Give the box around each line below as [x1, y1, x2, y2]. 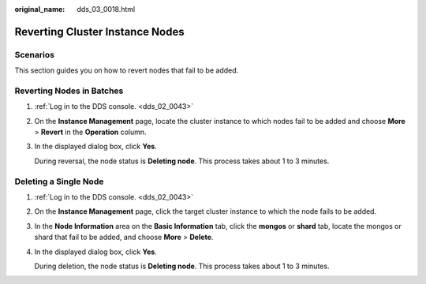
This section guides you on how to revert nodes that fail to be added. [14, 65, 239, 75]
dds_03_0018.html [77, 5, 136, 13]
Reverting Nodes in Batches [14, 85, 124, 96]
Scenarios [14, 49, 55, 60]
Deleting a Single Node [14, 176, 104, 187]
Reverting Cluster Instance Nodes [14, 24, 185, 39]
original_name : [14, 5, 65, 13]
